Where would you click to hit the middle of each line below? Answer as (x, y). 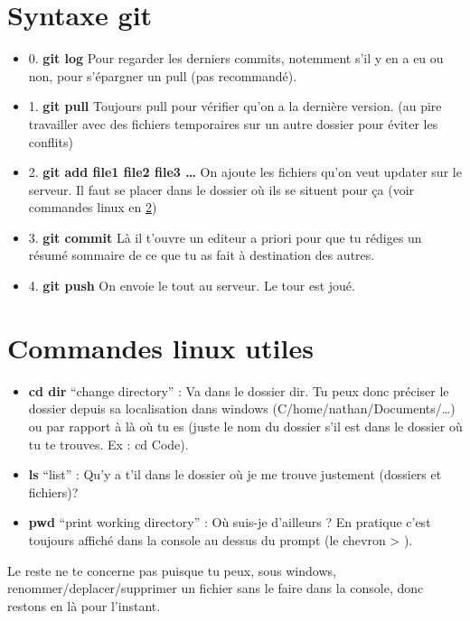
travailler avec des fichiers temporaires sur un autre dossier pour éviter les (233, 123)
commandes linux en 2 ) (93, 207)
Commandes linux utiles (160, 347)
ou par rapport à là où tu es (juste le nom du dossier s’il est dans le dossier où (245, 426)
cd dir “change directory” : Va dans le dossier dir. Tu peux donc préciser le (239, 390)
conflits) (51, 141)
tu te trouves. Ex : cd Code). (108, 444)
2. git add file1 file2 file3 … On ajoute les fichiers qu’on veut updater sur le (245, 172)
